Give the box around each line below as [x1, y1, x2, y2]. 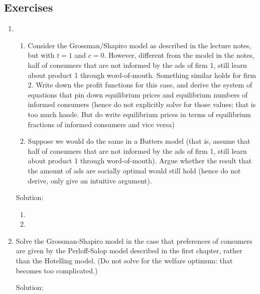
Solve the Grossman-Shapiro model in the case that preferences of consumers [16, 235, 252, 246]
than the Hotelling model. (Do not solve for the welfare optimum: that [16, 255, 233, 266]
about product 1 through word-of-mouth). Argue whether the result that [28, 155, 252, 166]
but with [28, 50, 55, 60]
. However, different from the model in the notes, [104, 50, 254, 60]
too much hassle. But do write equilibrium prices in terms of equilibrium [28, 109, 251, 119]
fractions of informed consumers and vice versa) [28, 119, 175, 129]
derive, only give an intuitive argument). [28, 175, 152, 185]
